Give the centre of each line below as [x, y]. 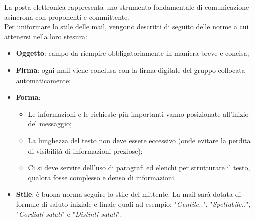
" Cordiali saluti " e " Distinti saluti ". [69, 214]
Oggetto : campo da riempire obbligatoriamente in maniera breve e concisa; [133, 53]
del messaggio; [50, 124]
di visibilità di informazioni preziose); [85, 150]
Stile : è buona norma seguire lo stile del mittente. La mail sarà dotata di [129, 194]
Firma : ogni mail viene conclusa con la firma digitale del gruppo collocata [131, 70]
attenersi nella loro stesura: [46, 36]
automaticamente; [43, 80]
